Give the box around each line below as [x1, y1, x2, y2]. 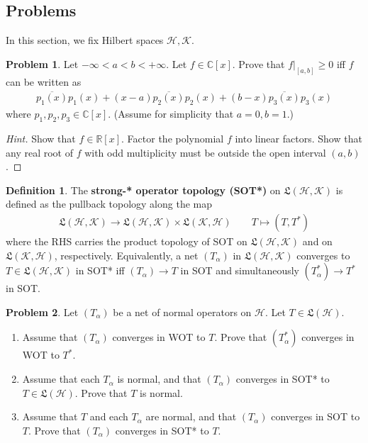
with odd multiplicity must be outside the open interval [84, 145, 326, 159]
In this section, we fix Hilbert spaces [6, 33, 164, 47]
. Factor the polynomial [121, 131, 224, 146]
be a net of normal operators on [113, 304, 252, 319]
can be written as [6, 74, 82, 89]
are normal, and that [145, 409, 237, 424]
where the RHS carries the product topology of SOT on [6, 234, 247, 249]
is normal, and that [117, 371, 201, 386]
